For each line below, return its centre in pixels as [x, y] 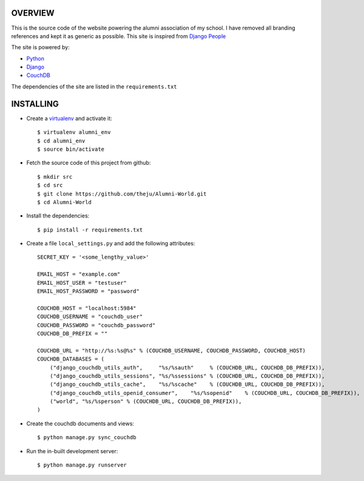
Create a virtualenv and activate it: [69, 118]
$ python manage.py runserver [82, 465]
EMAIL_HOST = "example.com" [79, 274]
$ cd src [50, 185]
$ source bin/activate [71, 149]
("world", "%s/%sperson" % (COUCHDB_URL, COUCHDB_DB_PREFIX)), [146, 402]
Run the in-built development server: [72, 451]
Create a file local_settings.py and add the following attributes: [111, 244]
